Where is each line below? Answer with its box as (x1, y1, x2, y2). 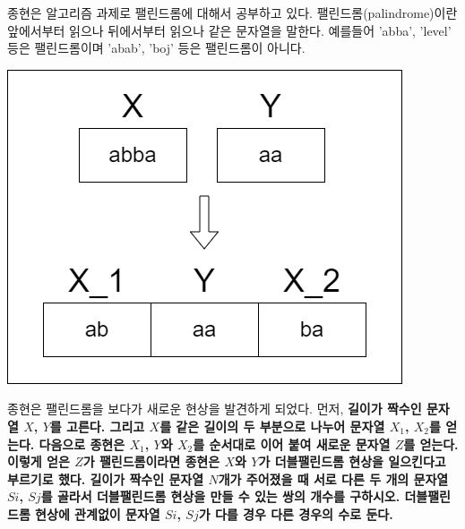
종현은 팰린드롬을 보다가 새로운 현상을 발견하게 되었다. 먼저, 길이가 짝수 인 (7, 399, 422, 418)
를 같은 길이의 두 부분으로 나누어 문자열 (159, 416, 385, 435)
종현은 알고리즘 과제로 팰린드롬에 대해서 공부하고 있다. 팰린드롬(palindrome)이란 (7, 4, 458, 21)
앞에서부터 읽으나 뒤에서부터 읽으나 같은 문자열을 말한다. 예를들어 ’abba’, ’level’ (7, 21, 452, 39)
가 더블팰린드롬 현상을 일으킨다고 (258, 452, 446, 471)
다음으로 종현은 (39, 434, 125, 453)
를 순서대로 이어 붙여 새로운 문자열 (193, 434, 391, 453)
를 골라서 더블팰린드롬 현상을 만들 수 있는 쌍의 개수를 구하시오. (40, 487, 400, 506)
